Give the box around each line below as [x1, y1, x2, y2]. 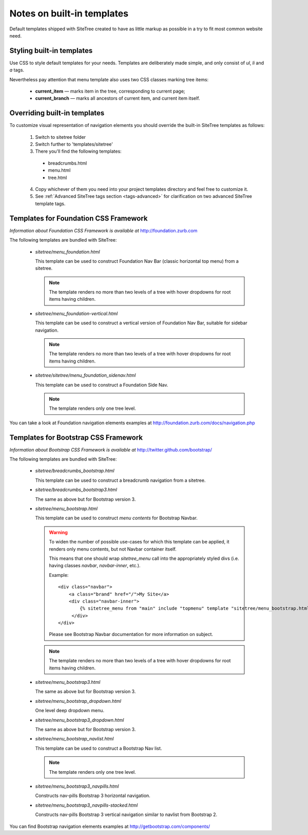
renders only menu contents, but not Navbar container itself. [49, 546, 177, 552]
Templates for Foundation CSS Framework [9, 214, 148, 223]
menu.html [48, 167, 71, 173]
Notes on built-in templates [9, 8, 128, 19]
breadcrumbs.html [48, 160, 87, 166]
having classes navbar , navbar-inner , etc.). [49, 562, 141, 569]
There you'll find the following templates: [35, 148, 122, 154]
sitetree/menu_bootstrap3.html [35, 679, 101, 685]
